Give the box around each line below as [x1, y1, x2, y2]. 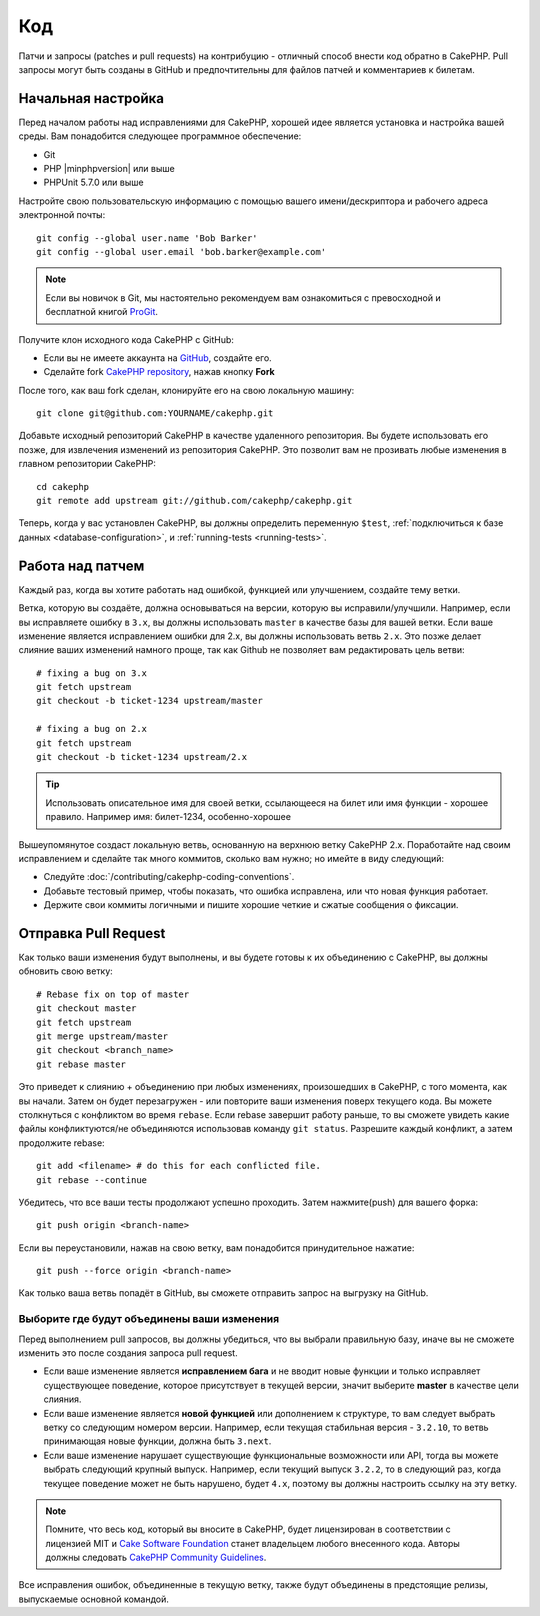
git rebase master [36, 1058, 127, 1070]
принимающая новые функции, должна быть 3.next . [43, 1435, 272, 1447]
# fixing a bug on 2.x [36, 723, 148, 735]
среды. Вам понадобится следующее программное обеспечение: [18, 130, 302, 142]
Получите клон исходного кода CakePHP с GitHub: [18, 333, 235, 345]
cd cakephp [36, 481, 90, 492]
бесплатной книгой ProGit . [45, 306, 159, 318]
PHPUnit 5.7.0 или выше [43, 176, 144, 189]
